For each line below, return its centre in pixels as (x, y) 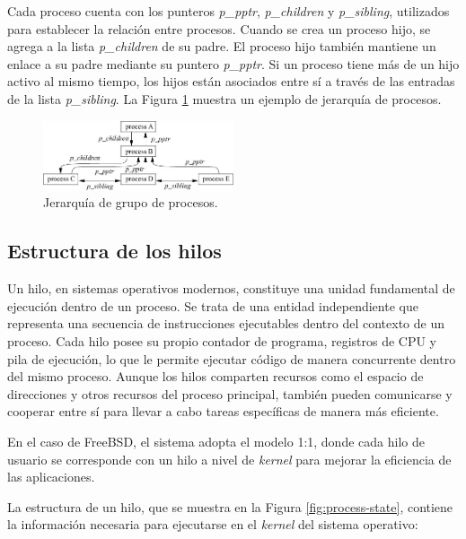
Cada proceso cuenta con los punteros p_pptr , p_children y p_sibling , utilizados (229, 11)
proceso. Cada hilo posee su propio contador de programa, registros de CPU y (222, 340)
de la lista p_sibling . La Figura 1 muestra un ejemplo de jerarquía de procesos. (224, 98)
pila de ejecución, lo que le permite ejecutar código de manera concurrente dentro (232, 358)
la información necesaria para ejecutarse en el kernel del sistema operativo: (213, 524)
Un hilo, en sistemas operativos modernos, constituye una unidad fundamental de (231, 288)
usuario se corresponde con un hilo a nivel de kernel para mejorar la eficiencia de (229, 459)
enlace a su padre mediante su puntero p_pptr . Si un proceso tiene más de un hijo (233, 63)
